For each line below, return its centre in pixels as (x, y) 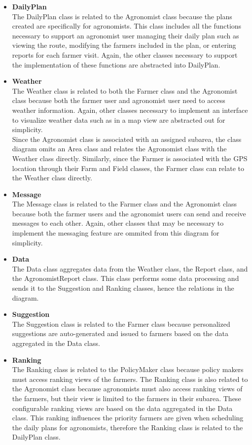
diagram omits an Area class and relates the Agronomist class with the (119, 149)
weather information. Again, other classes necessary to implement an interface (130, 110)
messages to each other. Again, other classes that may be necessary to (118, 223)
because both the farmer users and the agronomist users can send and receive (129, 213)
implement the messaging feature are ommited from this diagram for (116, 233)
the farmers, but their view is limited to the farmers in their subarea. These (126, 398)
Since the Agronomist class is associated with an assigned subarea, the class (127, 139)
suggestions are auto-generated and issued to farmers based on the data (120, 333)
